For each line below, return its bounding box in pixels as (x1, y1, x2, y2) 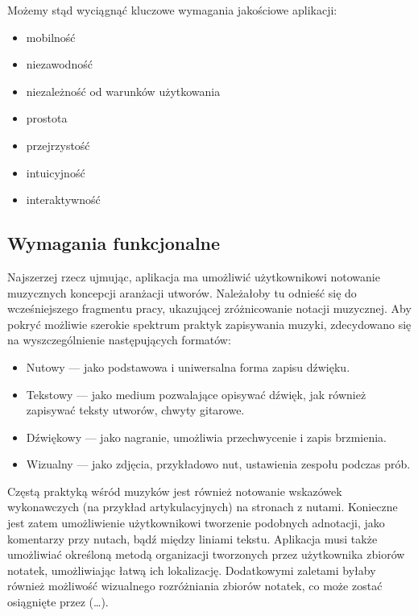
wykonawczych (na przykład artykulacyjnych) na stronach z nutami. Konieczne (7, 498, 398, 515)
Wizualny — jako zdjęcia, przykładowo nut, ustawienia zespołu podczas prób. (26, 456, 411, 472)
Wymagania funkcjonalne (7, 231, 221, 256)
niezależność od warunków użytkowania (26, 82, 221, 99)
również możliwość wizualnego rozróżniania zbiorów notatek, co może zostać (7, 577, 383, 594)
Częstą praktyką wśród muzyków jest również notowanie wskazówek (7, 482, 342, 499)
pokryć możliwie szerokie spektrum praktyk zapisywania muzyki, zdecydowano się (7, 315, 412, 332)
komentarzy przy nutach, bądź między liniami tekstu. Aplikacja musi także (7, 530, 378, 547)
